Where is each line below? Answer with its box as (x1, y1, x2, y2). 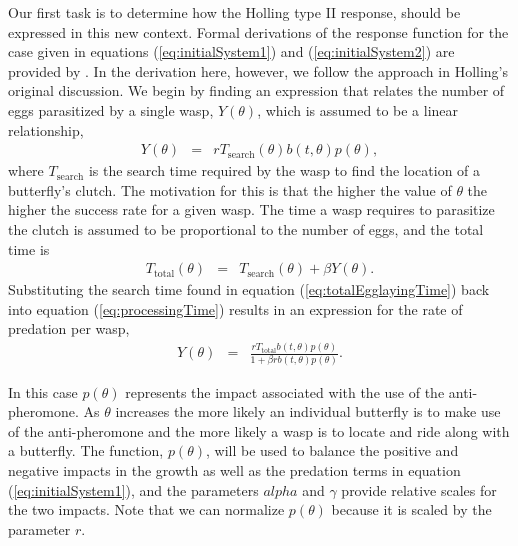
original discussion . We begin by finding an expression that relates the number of (8, 80, 505, 101)
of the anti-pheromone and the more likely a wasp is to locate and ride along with (8, 420, 510, 441)
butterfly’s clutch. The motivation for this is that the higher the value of (8, 179, 452, 200)
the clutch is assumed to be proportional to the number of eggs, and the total (8, 218, 484, 239)
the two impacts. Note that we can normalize (8, 499, 285, 520)
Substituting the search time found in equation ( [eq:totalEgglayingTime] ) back (8, 279, 490, 300)
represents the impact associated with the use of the (125, 381, 445, 402)
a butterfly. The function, (8, 440, 164, 461)
